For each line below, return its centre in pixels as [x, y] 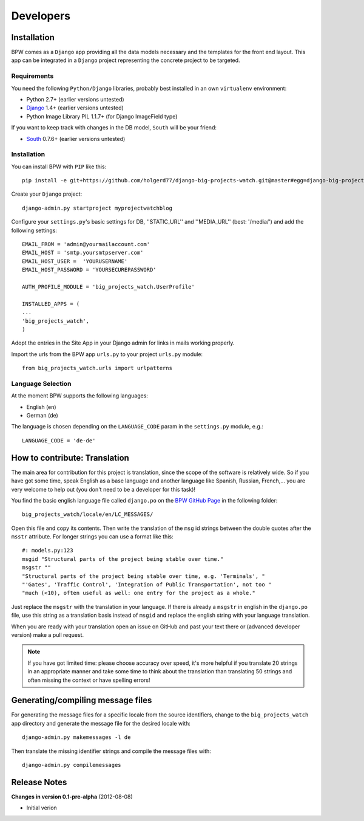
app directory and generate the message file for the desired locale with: [101, 723]
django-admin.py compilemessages [72, 765]
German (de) [42, 416]
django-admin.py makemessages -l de [76, 737]
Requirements [32, 76]
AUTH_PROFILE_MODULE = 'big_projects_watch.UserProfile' [109, 287]
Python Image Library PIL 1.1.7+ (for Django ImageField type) [102, 116]
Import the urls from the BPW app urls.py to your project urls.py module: [107, 354]
